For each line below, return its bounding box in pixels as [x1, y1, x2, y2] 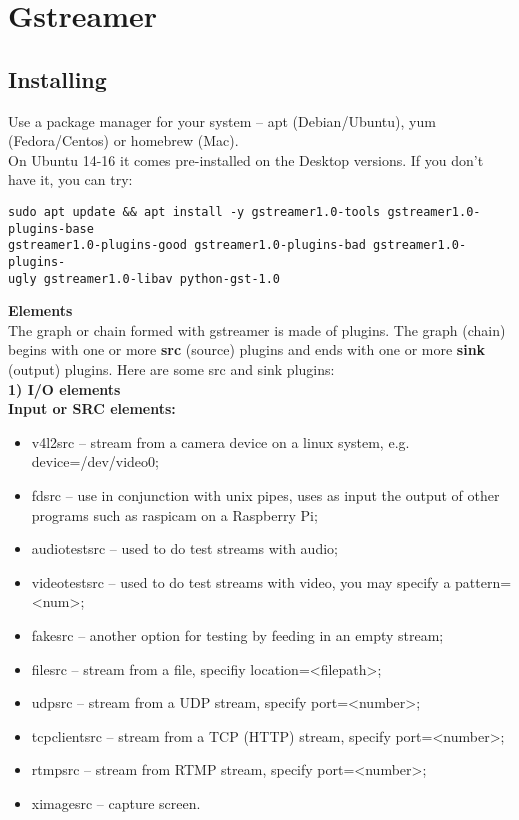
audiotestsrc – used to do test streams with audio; [31, 538, 338, 559]
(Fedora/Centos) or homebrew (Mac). [8, 130, 239, 151]
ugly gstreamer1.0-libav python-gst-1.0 [8, 271, 281, 286]
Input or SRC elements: [8, 398, 176, 419]
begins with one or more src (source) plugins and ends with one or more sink [8, 339, 486, 360]
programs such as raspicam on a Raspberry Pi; [31, 504, 318, 525]
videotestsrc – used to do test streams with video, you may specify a [31, 571, 451, 592]
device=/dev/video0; [31, 451, 159, 472]
